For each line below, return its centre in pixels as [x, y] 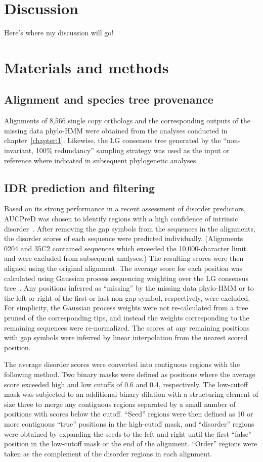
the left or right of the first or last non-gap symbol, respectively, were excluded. [127, 297]
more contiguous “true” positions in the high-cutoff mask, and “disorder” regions [129, 423]
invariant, [19, 150]
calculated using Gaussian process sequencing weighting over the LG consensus [126, 278]
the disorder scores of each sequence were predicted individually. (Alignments [124, 238]
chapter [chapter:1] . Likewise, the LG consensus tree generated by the [113, 140]
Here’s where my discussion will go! [59, 33]
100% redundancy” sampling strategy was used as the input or [133, 150]
